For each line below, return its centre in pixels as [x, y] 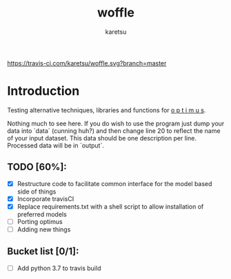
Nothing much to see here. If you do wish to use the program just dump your [116, 123]
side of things [37, 192]
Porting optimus [40, 221]
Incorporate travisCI [46, 198]
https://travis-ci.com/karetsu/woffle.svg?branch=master [87, 63]
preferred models [42, 214]
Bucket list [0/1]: [43, 252]
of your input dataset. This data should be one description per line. [102, 138]
